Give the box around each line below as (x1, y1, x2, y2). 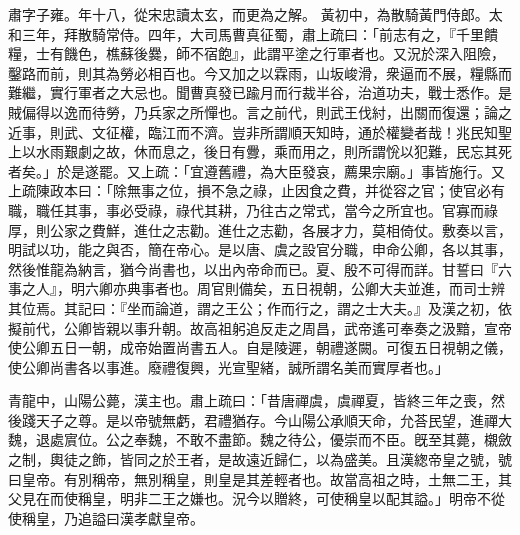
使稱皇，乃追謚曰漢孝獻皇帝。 (8, 507, 204, 528)
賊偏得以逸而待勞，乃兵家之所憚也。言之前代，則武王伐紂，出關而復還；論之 (8, 101, 512, 122)
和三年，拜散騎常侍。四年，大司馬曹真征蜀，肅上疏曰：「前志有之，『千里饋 (8, 23, 498, 44)
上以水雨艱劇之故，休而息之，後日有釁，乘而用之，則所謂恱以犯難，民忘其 (8, 141, 498, 162)
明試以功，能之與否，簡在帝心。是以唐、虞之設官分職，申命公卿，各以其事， (8, 239, 512, 260)
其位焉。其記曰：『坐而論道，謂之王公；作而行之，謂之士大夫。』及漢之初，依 (8, 297, 512, 318)
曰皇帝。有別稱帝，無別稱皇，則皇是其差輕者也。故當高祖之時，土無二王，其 (8, 468, 512, 489)
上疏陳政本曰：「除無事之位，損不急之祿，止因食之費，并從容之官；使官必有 (8, 180, 505, 201)
